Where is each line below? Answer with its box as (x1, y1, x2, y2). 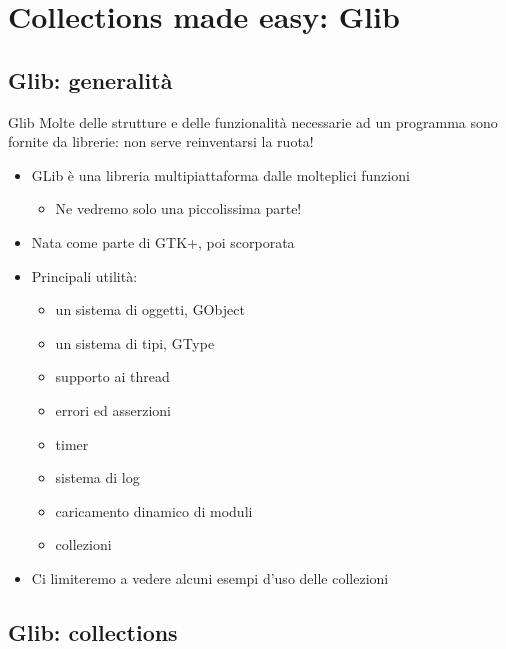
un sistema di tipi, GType (55, 332, 215, 353)
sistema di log (55, 467, 140, 488)
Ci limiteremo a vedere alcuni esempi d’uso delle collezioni (31, 567, 389, 588)
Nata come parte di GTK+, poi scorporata (31, 231, 295, 252)
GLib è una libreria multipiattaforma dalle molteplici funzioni (31, 164, 410, 185)
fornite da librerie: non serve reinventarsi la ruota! (8, 131, 314, 152)
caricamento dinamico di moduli (55, 500, 253, 521)
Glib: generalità (8, 64, 173, 95)
